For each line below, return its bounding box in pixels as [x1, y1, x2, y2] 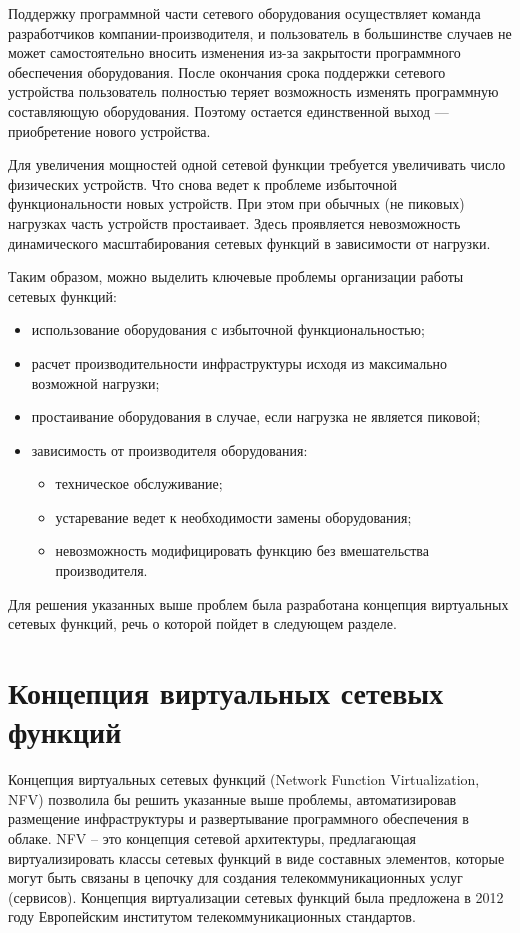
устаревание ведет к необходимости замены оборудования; [55, 506, 412, 527]
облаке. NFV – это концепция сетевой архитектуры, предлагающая [8, 827, 416, 848]
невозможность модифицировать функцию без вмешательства [55, 540, 429, 561]
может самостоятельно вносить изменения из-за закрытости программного [8, 42, 461, 63]
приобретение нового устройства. [8, 120, 211, 141]
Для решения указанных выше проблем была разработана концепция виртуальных [8, 593, 509, 614]
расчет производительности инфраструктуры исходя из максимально [31, 352, 448, 373]
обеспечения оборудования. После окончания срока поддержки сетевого [8, 61, 446, 82]
